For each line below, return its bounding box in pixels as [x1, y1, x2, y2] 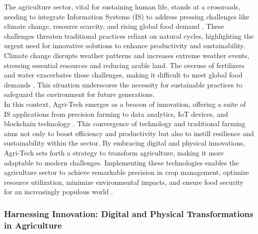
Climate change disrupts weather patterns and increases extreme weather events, [4, 50, 250, 60]
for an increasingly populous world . [4, 186, 113, 197]
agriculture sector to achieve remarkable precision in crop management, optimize [4, 167, 249, 177]
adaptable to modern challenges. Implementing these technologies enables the [4, 157, 239, 167]
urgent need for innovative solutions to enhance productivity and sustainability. [4, 40, 246, 51]
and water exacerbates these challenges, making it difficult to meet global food [4, 70, 243, 80]
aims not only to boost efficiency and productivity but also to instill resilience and [4, 128, 254, 138]
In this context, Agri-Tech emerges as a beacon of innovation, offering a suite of [4, 98, 246, 109]
